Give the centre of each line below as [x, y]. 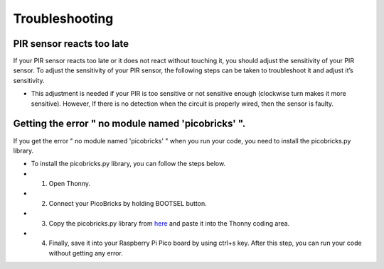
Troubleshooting [63, 18]
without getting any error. [86, 253]
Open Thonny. [69, 184]
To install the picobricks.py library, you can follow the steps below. [128, 164]
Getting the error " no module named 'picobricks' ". [129, 124]
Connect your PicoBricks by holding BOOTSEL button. [128, 203]
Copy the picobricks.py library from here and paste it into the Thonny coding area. [169, 223]
